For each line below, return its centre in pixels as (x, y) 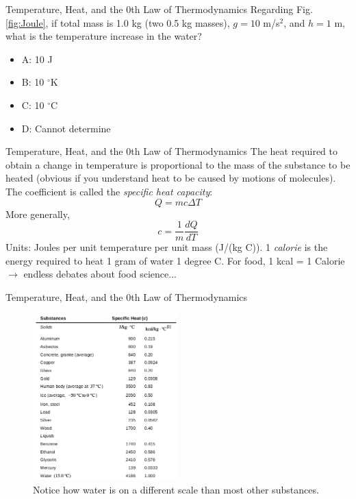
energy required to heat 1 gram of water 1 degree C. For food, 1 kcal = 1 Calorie (175, 260)
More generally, (38, 214)
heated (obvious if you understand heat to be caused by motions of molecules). (171, 178)
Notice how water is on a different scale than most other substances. (176, 489)
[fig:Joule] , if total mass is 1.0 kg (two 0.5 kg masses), (118, 22)
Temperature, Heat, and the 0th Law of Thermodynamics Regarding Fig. (159, 9)
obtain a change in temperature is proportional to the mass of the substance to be (178, 164)
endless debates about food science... (100, 274)
